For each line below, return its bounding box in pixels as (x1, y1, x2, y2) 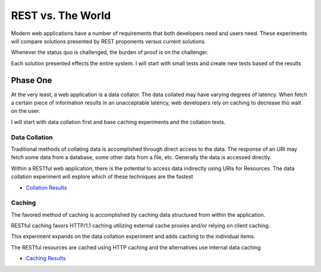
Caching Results (26, 255, 66, 262)
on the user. (11, 107, 40, 115)
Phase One (11, 75, 52, 86)
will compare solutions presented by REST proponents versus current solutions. (11, 37, 206, 45)
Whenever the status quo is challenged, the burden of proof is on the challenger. (11, 49, 209, 56)
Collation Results (26, 184, 67, 191)
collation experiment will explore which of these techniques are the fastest (11, 173, 193, 181)
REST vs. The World (11, 9, 111, 22)
